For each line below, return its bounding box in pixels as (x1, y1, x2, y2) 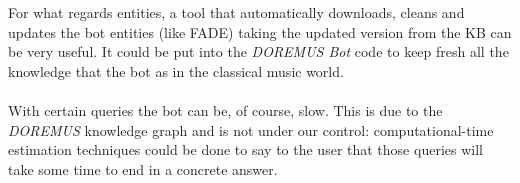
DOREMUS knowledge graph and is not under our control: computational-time (8, 119, 494, 140)
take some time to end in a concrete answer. (8, 158, 278, 179)
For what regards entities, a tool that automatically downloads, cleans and (8, 2, 465, 22)
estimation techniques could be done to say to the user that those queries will (8, 139, 483, 160)
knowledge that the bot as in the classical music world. (8, 60, 344, 81)
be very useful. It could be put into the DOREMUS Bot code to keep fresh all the (8, 41, 509, 62)
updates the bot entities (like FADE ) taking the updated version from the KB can (8, 21, 512, 42)
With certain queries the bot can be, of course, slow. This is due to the (8, 99, 443, 120)
